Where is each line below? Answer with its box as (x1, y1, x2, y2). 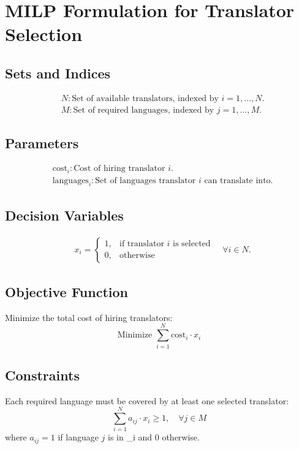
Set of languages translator (95, 176, 196, 185)
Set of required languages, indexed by (73, 105, 214, 115)
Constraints (5, 365, 80, 384)
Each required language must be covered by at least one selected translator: (5, 394, 289, 407)
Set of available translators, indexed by (72, 94, 219, 103)
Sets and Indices (5, 63, 111, 82)
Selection (5, 21, 83, 47)
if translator (119, 240, 164, 249)
